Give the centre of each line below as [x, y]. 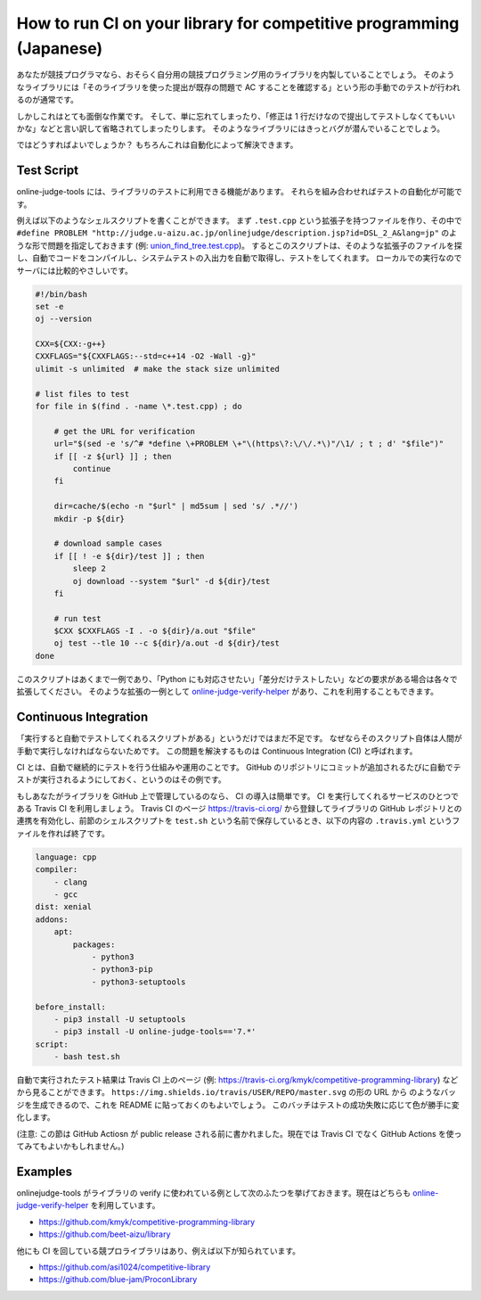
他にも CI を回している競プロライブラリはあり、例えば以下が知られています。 [159, 1251]
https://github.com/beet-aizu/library [105, 1234]
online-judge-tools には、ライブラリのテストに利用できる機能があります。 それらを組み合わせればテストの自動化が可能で [239, 192]
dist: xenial [64, 907]
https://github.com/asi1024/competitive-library [125, 1267]
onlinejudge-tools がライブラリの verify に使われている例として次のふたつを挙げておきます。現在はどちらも [214, 1193]
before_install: [71, 1007]
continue [92, 469]
